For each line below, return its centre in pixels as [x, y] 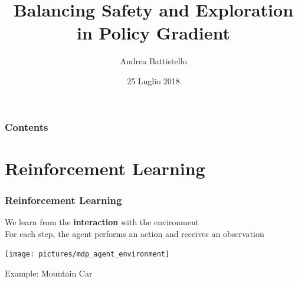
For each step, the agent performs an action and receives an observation [135, 233]
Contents [27, 126]
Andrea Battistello [153, 61]
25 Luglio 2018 [153, 80]
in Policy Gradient [153, 33]
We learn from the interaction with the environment [102, 222]
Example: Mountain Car [49, 273]
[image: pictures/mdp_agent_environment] [87, 254]
